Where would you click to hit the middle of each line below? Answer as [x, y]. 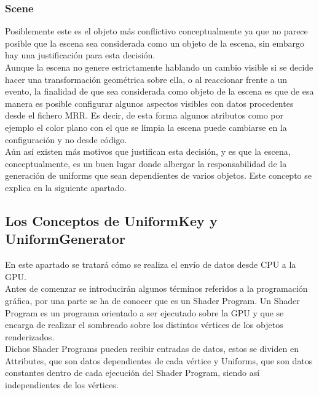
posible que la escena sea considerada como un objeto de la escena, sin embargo [155, 43]
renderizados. [30, 336]
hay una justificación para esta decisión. [80, 55]
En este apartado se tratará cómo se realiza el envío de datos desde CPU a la [151, 264]
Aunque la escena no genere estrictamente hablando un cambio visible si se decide [159, 67]
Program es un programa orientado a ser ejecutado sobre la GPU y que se [144, 312]
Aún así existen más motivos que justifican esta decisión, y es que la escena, [148, 151]
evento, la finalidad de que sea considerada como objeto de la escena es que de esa [159, 91]
